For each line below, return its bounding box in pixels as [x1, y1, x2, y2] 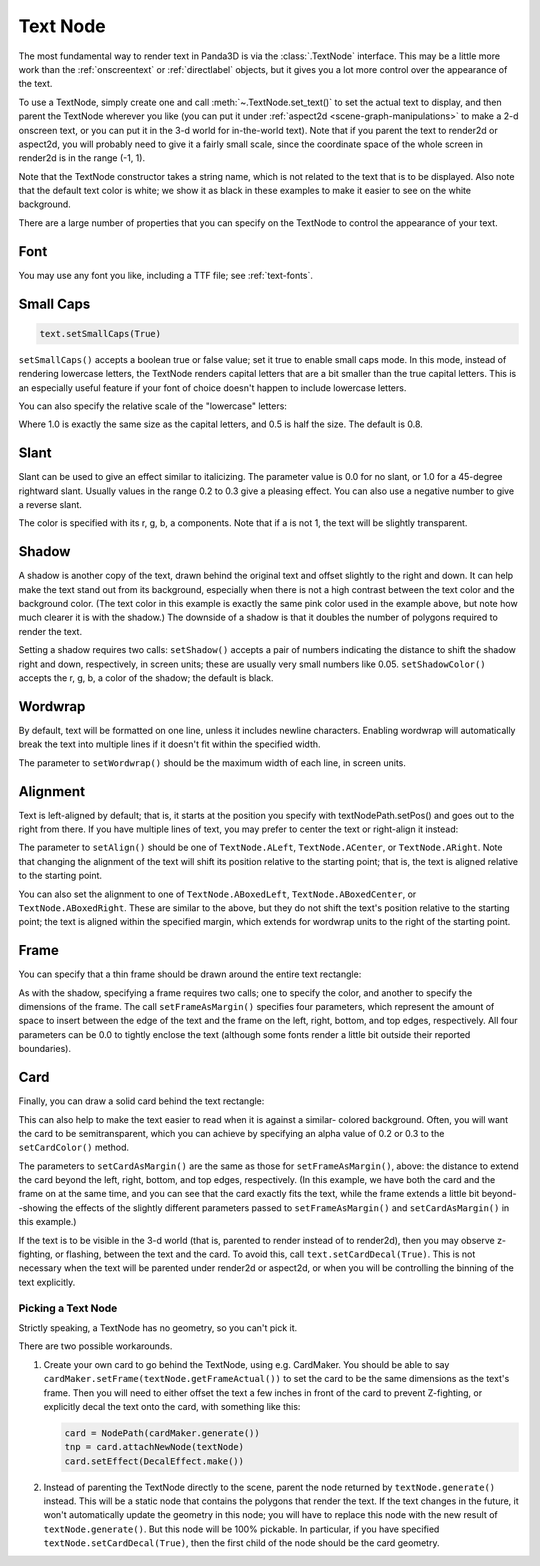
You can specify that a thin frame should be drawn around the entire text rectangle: [18, 968, 362, 980]
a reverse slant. [18, 498, 82, 510]
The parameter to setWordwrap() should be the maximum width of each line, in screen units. [18, 756, 407, 769]
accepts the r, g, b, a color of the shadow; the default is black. [18, 672, 274, 684]
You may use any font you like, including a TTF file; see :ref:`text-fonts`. [18, 269, 314, 281]
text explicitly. [18, 1276, 76, 1288]
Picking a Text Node [18, 1301, 118, 1315]
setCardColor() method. [18, 1141, 130, 1154]
